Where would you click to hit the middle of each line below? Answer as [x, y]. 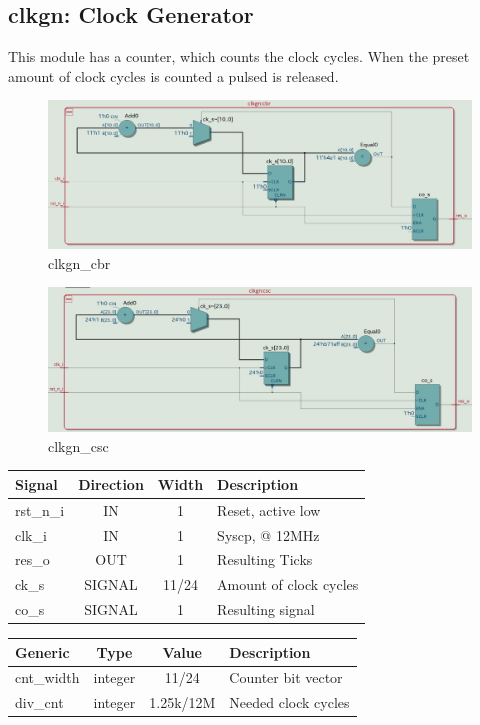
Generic [42, 651]
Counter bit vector [286, 677]
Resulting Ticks [265, 559]
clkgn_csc [78, 445]
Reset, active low [269, 509]
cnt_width [47, 677]
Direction [111, 483]
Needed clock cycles [289, 702]
